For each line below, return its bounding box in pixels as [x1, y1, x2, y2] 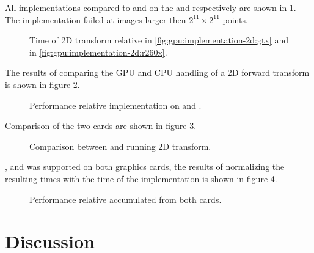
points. [222, 13, 248, 26]
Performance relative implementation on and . [29, 98, 202, 111]
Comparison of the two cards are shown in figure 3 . [5, 119, 197, 132]
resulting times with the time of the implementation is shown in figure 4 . [5, 172, 277, 185]
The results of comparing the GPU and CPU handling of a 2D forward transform [5, 66, 310, 79]
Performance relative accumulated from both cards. [29, 193, 222, 205]
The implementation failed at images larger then [5, 13, 186, 26]
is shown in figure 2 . [5, 78, 80, 90]
